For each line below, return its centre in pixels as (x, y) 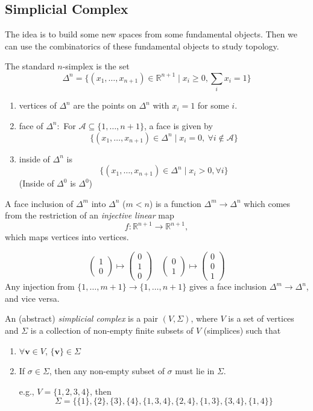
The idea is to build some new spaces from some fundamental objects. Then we (151, 34)
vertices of (38, 105)
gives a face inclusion (228, 286)
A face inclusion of (39, 203)
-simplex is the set (96, 66)
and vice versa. (32, 298)
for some (213, 105)
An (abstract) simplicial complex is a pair (81, 318)
